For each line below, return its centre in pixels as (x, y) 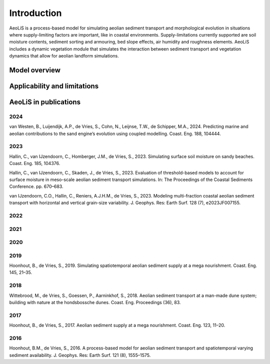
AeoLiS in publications (45, 102)
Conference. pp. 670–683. (36, 186)
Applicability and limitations (54, 86)
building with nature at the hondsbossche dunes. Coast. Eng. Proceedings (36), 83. (95, 302)
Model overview (35, 70)
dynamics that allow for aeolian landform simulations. (64, 56)
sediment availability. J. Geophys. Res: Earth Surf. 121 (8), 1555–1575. (80, 355)
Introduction (35, 13)
